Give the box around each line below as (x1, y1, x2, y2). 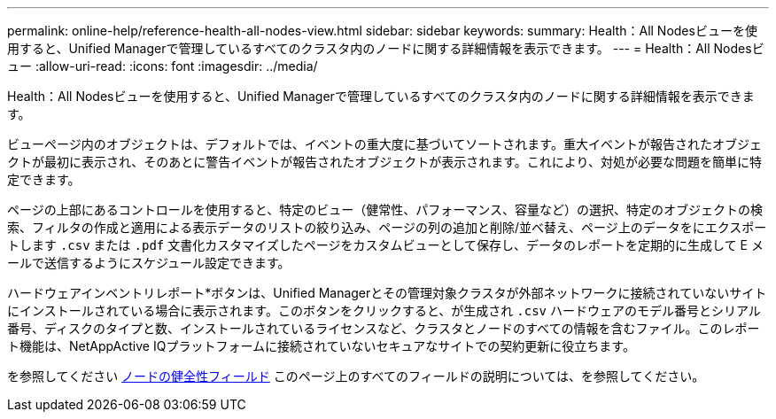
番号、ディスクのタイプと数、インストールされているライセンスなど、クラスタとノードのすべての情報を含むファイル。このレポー (7, 321, 760, 336)
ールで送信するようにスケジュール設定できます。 (7, 255, 291, 270)
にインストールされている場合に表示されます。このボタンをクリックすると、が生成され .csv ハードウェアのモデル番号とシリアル (7, 303, 761, 318)
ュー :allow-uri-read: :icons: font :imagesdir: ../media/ (7, 58, 318, 74)
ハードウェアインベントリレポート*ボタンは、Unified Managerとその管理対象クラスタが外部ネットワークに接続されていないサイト (7, 285, 767, 300)
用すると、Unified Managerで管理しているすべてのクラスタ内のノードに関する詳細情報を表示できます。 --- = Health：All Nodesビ (7, 41, 764, 56)
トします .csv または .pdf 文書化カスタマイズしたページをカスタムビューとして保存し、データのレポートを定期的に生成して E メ (7, 237, 764, 252)
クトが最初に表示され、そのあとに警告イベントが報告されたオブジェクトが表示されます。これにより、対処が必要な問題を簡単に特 (7, 154, 762, 169)
